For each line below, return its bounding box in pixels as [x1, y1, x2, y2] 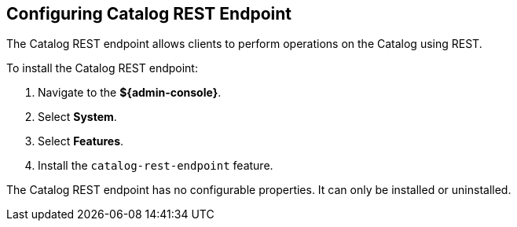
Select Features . [38, 134, 124, 148]
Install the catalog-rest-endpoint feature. [38, 159, 273, 173]
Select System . [38, 110, 117, 124]
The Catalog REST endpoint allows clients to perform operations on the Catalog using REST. [6, 37, 482, 51]
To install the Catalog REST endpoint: [6, 61, 198, 75]
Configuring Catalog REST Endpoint [6, 4, 291, 24]
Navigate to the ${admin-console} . [38, 86, 222, 100]
